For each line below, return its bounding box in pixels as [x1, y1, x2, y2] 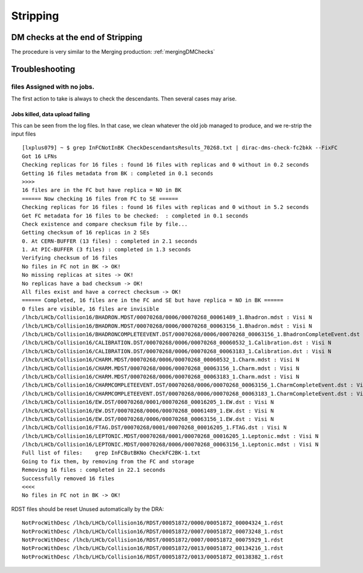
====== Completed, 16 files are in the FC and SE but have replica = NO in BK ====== [22, 297, 284, 304]
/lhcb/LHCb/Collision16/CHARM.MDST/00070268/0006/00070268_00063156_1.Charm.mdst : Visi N [22, 365, 299, 372]
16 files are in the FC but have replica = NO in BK [22, 187, 181, 194]
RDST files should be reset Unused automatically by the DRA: [11, 505, 165, 512]
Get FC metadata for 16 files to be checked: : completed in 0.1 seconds [22, 212, 249, 219]
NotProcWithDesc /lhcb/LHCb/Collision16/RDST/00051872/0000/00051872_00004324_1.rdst [22, 520, 284, 526]
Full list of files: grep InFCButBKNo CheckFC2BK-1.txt [22, 449, 201, 457]
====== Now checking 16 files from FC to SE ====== [22, 195, 178, 202]
